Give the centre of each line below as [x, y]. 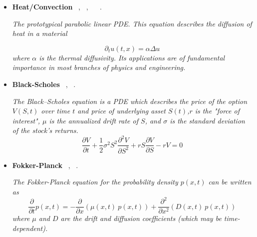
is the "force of [217, 111]
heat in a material [40, 33]
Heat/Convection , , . [57, 6]
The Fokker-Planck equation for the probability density [95, 182]
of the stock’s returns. [45, 130]
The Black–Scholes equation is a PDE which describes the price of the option [130, 101]
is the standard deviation [207, 120]
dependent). [30, 228]
